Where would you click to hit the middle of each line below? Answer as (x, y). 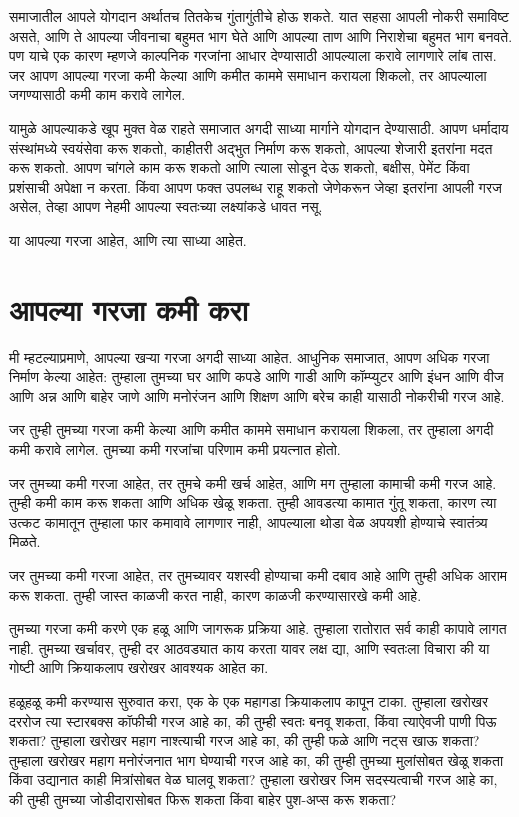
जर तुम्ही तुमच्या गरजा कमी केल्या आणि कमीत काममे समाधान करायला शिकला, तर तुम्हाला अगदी (251, 429)
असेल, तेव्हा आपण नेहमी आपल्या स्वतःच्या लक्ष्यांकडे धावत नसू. (166, 206)
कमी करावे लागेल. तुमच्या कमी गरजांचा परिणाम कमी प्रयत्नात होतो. (175, 449)
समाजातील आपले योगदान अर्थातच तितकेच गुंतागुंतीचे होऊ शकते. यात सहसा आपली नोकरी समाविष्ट (259, 16)
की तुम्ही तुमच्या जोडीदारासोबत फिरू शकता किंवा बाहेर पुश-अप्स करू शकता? (203, 798)
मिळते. (25, 541)
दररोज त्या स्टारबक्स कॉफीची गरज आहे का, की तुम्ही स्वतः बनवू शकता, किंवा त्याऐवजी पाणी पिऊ (253, 720)
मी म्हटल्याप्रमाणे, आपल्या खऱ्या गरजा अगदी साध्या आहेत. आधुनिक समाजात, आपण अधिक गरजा (249, 356)
